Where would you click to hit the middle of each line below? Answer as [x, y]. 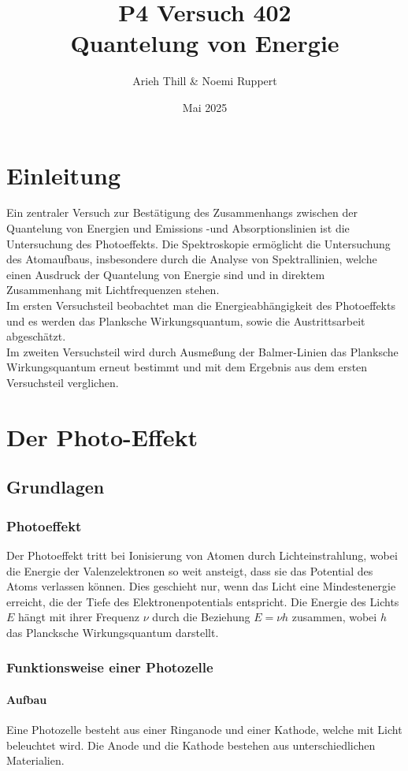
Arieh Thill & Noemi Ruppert [205, 81]
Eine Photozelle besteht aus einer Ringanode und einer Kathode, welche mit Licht [204, 730]
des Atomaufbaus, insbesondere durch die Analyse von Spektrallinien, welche [192, 259]
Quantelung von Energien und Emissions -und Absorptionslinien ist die [178, 228]
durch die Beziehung [201, 617]
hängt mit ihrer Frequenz [79, 617]
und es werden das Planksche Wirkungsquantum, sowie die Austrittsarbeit [186, 320]
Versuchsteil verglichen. [63, 382]
